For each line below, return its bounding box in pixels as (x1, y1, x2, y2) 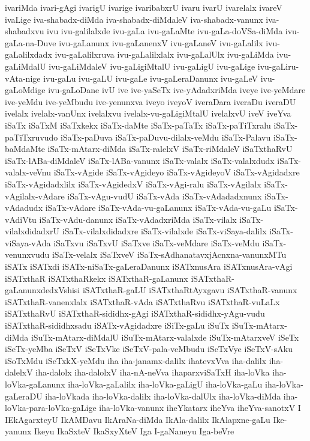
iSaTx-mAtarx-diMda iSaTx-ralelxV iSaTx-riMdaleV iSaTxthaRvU (47, 142, 293, 155)
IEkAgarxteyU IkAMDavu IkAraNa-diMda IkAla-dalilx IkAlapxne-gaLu (5, 413, 270, 425)
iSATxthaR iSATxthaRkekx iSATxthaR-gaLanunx (5, 272, 188, 284)
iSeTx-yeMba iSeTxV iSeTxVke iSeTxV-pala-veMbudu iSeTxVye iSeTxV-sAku (5, 342, 293, 355)
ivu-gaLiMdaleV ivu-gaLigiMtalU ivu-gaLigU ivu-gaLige (49, 59, 255, 72)
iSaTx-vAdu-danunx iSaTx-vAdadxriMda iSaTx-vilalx (39, 213, 237, 225)
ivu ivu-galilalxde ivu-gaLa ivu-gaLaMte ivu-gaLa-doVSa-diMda (47, 25, 283, 37)
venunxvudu (5, 248, 50, 261)
